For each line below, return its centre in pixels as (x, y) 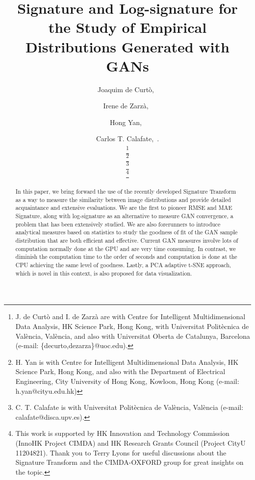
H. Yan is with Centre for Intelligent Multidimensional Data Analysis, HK (127, 362)
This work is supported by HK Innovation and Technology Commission (122, 433)
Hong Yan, (126, 122)
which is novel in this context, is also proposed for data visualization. (104, 273)
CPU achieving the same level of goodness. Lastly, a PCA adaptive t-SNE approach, (123, 265)
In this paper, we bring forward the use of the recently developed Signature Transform (126, 191)
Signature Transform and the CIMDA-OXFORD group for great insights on (129, 462)
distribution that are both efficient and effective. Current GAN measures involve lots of (127, 240)
